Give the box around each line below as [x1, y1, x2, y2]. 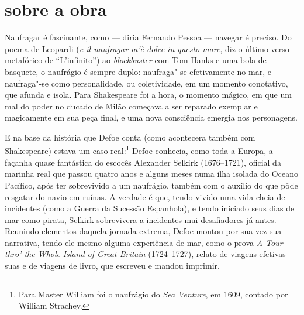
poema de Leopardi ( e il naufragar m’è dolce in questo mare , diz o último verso [5, 42, 289, 54]
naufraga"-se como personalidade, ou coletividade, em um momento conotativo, [5, 77, 288, 89]
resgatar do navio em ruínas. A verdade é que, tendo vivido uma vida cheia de [5, 190, 285, 203]
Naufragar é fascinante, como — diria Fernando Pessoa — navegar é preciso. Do [5, 31, 292, 43]
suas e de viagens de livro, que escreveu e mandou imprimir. [5, 259, 220, 272]
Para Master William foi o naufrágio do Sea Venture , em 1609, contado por [18, 287, 288, 300]
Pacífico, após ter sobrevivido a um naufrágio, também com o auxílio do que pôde [5, 179, 298, 191]
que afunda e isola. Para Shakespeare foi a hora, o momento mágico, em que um [5, 88, 292, 101]
